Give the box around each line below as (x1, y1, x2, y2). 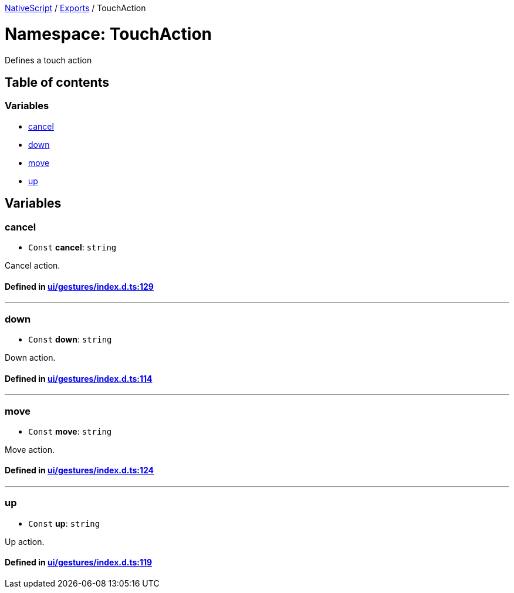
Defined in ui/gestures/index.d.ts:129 (5, 281, 154, 292)
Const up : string (28, 518, 100, 528)
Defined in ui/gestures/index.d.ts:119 (5, 557, 153, 568)
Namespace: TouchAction (5, 23, 212, 44)
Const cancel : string (28, 242, 117, 252)
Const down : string (28, 334, 112, 344)
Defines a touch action (5, 55, 92, 65)
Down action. (5, 352, 56, 362)
